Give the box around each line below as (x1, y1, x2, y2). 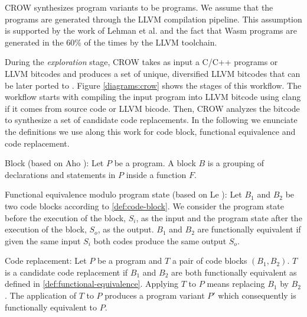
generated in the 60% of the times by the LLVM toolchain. (5, 35, 217, 48)
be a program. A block (114, 157, 196, 169)
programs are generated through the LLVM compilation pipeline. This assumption (5, 12, 302, 25)
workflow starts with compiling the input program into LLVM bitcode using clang (5, 90, 301, 103)
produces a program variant (104, 289, 205, 302)
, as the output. (97, 223, 154, 235)
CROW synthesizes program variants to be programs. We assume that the (5, 1, 273, 13)
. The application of (5, 289, 76, 302)
